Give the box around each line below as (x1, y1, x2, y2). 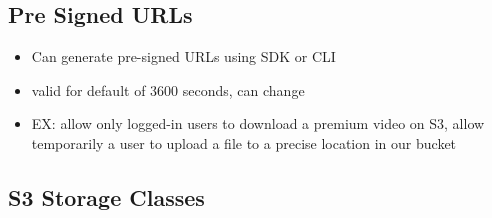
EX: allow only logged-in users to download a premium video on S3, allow (31, 113, 485, 134)
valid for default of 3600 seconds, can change (31, 79, 305, 100)
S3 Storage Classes (8, 181, 205, 212)
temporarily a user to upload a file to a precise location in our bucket (31, 132, 457, 153)
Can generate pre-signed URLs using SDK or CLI (31, 46, 336, 67)
